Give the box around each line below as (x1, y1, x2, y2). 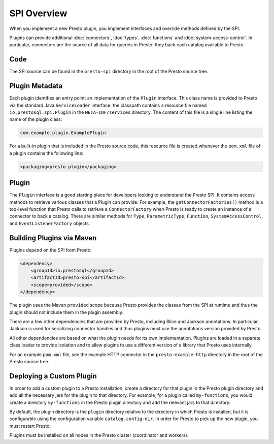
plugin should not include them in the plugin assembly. (9, 309, 124, 315)
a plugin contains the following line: (9, 150, 84, 156)
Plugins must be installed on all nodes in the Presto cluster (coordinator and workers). (9, 432, 189, 438)
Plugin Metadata (9, 82, 63, 90)
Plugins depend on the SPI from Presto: (9, 247, 92, 253)
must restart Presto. (9, 423, 51, 429)
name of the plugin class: (9, 116, 62, 122)
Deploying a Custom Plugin (9, 371, 97, 380)
